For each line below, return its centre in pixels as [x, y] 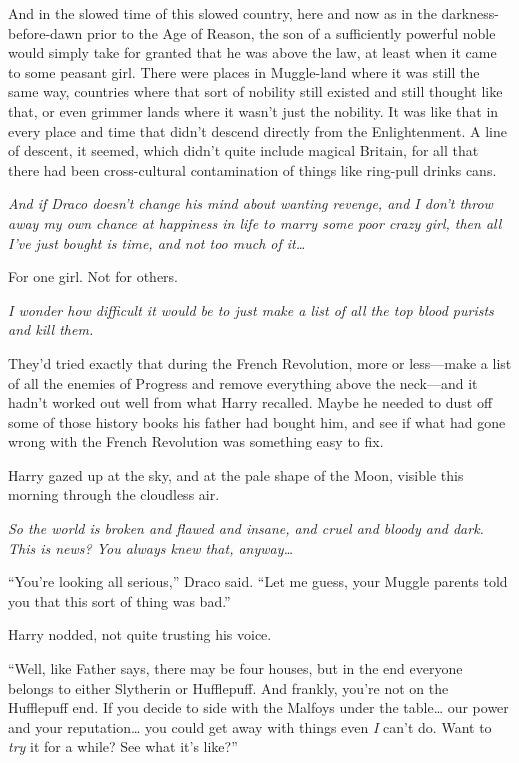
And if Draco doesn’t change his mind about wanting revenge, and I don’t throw [250, 203]
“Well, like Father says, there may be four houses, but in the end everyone [235, 668]
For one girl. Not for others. [93, 276]
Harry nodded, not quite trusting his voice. [140, 634]
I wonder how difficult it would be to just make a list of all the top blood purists [251, 309]
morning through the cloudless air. [114, 494]
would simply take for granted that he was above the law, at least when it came [252, 52]
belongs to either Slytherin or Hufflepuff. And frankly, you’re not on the [228, 687]
